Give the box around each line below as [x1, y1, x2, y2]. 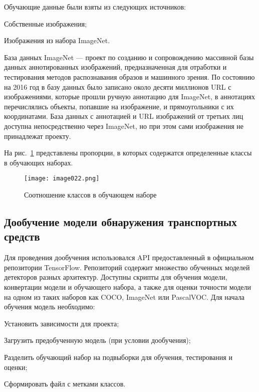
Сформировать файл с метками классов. [4, 378, 126, 389]
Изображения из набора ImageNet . [4, 35, 110, 46]
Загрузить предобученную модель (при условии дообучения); [4, 335, 191, 345]
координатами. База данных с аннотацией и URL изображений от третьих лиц [4, 111, 243, 121]
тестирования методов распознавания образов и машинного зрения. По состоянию [4, 71, 255, 82]
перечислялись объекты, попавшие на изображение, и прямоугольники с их [4, 101, 234, 111]
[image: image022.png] [24, 175, 100, 182]
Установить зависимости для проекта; [4, 318, 119, 328]
